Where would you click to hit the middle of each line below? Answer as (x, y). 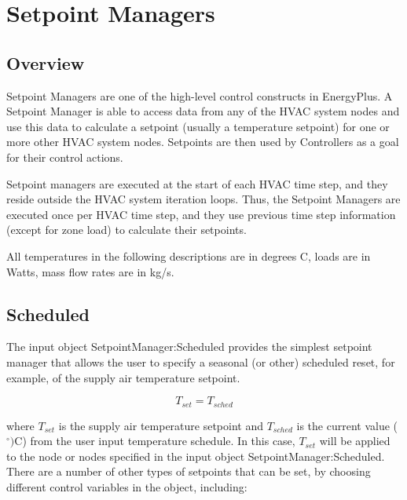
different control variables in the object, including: (127, 486)
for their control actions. (65, 157)
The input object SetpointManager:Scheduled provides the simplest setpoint (189, 347)
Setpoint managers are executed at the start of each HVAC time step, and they (197, 183)
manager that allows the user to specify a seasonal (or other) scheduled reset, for (201, 361)
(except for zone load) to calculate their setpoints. (126, 230)
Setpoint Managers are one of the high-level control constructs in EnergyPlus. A (200, 95)
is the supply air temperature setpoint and (161, 425)
